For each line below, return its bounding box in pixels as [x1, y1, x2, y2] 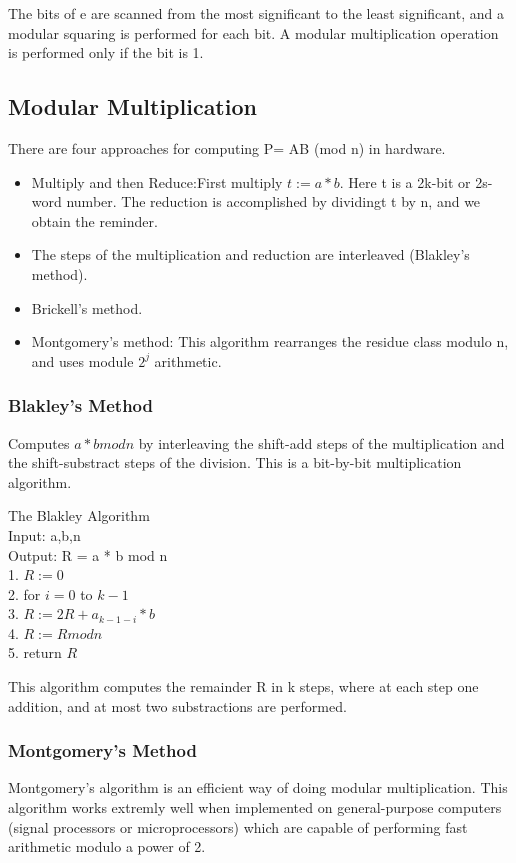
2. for [8, 583, 41, 604]
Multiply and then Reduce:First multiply [31, 171, 283, 192]
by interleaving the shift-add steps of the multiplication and [138, 432, 505, 453]
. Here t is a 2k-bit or [339, 171, 471, 192]
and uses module [31, 350, 134, 371]
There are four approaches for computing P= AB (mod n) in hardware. [8, 137, 446, 158]
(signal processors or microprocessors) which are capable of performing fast [8, 816, 468, 837]
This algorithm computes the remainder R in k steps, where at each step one [8, 676, 479, 697]
